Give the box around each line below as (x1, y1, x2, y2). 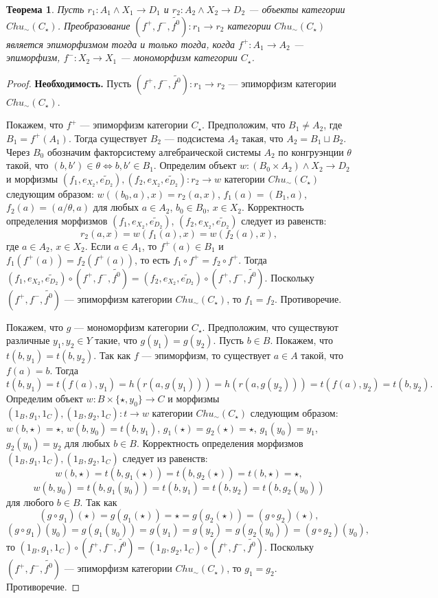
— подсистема (164, 130, 224, 145)
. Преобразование (57, 18, 130, 32)
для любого (6, 494, 54, 509)
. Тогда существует (68, 130, 148, 145)
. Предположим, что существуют (202, 319, 338, 334)
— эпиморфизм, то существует (141, 348, 270, 363)
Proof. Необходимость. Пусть (6, 76, 132, 90)
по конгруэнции (278, 144, 344, 159)
